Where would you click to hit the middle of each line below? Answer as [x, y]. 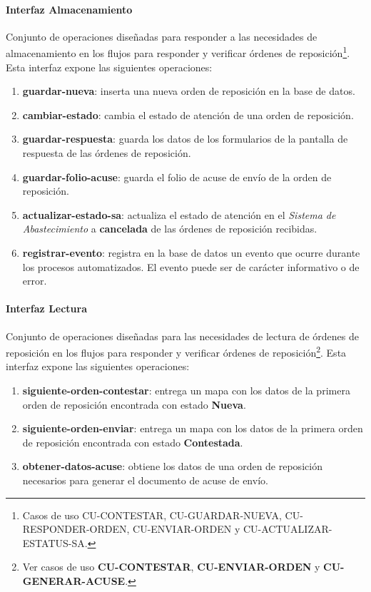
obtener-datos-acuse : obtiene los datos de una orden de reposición [172, 466]
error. [35, 281]
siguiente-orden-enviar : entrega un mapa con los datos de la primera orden [193, 428]
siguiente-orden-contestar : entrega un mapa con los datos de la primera [186, 390]
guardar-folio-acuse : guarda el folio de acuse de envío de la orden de [177, 177]
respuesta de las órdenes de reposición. [107, 153]
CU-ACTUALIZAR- [288, 529]
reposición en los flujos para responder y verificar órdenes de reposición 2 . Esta [176, 351]
